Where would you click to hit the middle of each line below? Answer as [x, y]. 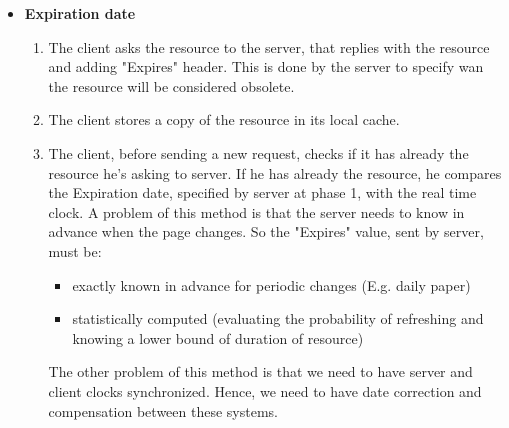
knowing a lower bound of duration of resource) [218, 337]
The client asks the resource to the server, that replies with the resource [269, 46]
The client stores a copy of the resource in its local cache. [224, 119]
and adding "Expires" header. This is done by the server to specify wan [266, 66]
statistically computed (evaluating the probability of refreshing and [278, 318]
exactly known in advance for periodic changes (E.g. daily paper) [271, 284]
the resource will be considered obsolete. [171, 85]
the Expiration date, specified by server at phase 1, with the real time [262, 192]
